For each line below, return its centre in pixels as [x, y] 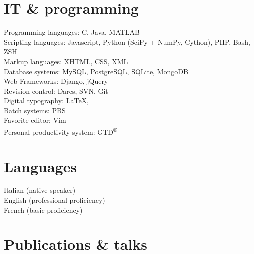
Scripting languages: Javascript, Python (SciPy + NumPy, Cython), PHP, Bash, [127, 42]
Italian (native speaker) [40, 190]
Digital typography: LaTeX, [47, 101]
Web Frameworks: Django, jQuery [56, 81]
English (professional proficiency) [55, 200]
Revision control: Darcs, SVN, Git [56, 91]
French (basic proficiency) [43, 210]
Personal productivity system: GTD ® [61, 131]
